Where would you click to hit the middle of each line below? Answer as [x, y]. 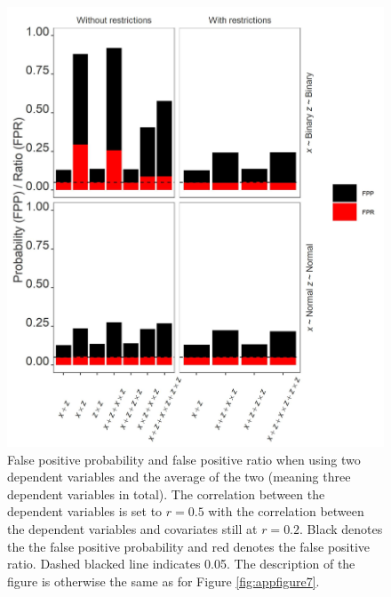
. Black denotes [341, 529]
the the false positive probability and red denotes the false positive [189, 546]
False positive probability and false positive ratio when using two [184, 459]
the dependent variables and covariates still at [132, 529]
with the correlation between [286, 511]
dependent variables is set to [85, 511]
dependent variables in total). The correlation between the [166, 494]
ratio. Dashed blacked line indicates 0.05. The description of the [181, 564]
